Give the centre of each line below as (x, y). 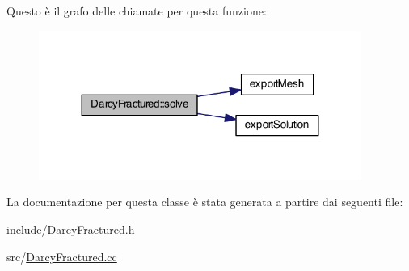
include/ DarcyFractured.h (71, 229)
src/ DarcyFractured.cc (62, 256)
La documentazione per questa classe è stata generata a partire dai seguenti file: (205, 202)
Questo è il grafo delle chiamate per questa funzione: (137, 11)
